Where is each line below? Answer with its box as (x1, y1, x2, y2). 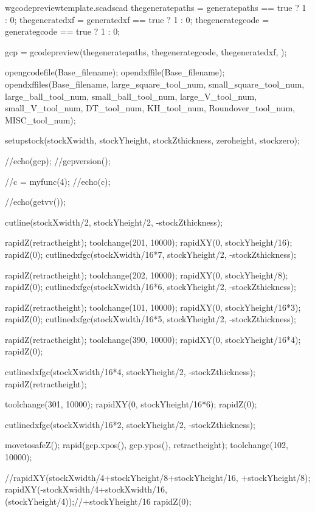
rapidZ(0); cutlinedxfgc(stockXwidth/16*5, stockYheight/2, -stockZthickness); (5, 313, 296, 325)
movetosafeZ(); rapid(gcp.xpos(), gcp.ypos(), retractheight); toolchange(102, (5, 438, 288, 451)
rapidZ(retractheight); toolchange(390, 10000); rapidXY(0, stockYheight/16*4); (5, 333, 301, 345)
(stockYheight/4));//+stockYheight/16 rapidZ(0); (5, 494, 192, 507)
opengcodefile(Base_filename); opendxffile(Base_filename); (5, 66, 225, 78)
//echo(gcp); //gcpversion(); (5, 154, 111, 167)
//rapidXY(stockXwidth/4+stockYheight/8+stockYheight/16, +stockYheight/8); (5, 471, 311, 483)
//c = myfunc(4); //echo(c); (5, 175, 111, 187)
